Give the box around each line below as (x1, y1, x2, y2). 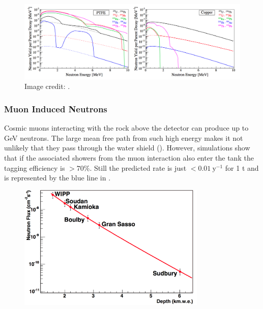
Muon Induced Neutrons (4, 102, 107, 115)
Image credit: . (24, 81, 70, 91)
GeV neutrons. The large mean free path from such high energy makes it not (4, 132, 243, 143)
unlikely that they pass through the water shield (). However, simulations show (4, 142, 250, 153)
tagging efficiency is (4, 162, 65, 173)
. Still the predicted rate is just (90, 162, 187, 173)
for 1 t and (225, 162, 259, 173)
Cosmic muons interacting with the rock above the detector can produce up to (4, 122, 249, 133)
